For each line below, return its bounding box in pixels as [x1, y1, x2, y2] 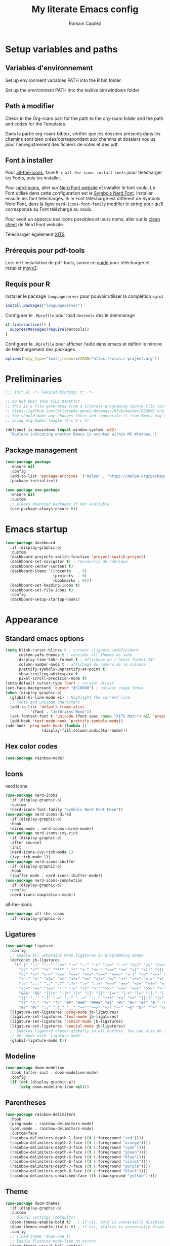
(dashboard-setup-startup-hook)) [10, 597, 80, 602]
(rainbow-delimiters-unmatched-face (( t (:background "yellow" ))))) [10, 1173, 157, 1178]
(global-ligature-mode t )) [10, 1038, 67, 1043]
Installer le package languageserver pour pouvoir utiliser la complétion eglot [5, 293, 164, 299]
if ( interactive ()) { [5, 322, 51, 327]
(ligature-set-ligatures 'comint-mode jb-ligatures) [10, 1019, 123, 1024]
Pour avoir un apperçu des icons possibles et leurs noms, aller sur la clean [5, 216, 160, 222]
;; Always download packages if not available [10, 502, 110, 507]
